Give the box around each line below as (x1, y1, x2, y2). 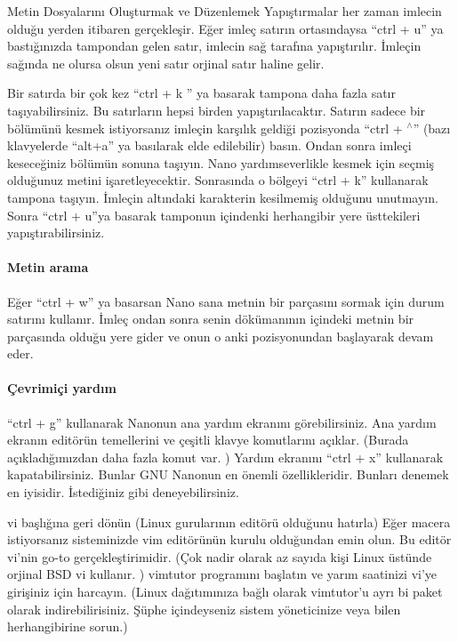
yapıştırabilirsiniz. (7, 223, 105, 242)
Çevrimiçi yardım (7, 379, 117, 397)
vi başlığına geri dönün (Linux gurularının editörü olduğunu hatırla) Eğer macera (7, 512, 451, 531)
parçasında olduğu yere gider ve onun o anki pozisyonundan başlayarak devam (7, 326, 434, 345)
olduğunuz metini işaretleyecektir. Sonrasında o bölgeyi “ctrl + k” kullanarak (7, 171, 429, 189)
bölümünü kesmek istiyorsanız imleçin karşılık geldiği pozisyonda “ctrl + (7, 118, 403, 137)
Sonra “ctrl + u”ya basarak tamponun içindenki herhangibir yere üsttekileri (7, 205, 421, 224)
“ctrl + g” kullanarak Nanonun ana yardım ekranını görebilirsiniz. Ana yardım (7, 413, 437, 431)
